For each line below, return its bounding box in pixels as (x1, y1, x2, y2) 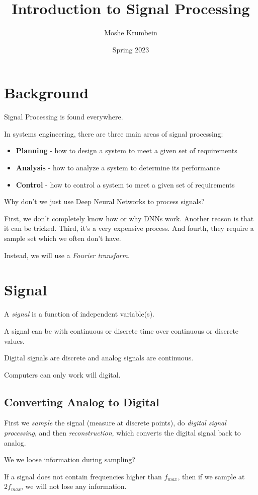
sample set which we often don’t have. (4, 233, 121, 243)
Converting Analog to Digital (4, 394, 159, 409)
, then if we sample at (178, 471, 245, 481)
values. (4, 335, 25, 346)
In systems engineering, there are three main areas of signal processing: (4, 128, 223, 139)
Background (4, 82, 89, 103)
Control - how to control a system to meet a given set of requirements (16, 179, 235, 190)
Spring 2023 (112, 44, 149, 54)
